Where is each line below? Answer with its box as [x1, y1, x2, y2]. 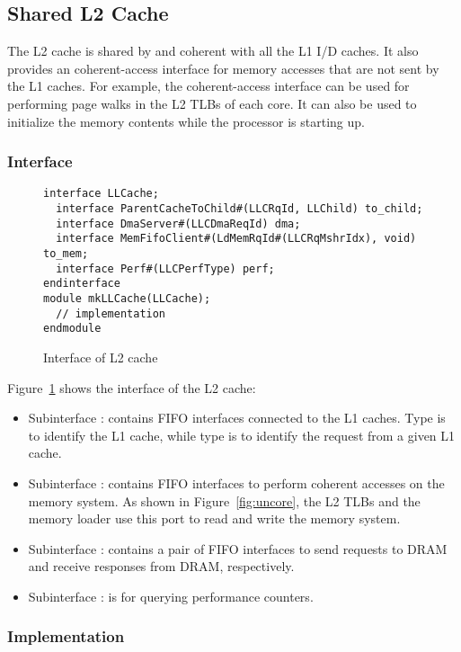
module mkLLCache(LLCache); [43, 291, 211, 305]
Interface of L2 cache [43, 347, 158, 366]
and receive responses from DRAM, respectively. [28, 557, 295, 576]
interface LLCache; [43, 187, 159, 201]
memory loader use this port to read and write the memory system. [28, 509, 401, 528]
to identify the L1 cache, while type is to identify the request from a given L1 [28, 425, 456, 444]
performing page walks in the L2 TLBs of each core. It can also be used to [7, 94, 417, 112]
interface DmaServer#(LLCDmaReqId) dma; [56, 217, 301, 230]
